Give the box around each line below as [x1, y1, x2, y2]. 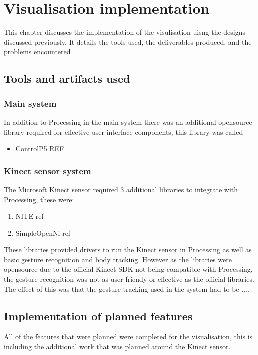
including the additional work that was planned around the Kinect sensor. [4, 341, 231, 352]
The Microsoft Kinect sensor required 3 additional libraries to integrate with [4, 184, 238, 194]
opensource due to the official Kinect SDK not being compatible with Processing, [4, 264, 253, 274]
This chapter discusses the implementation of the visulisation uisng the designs [4, 27, 246, 37]
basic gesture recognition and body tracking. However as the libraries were [4, 254, 232, 264]
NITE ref [15, 211, 44, 221]
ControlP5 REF [15, 143, 64, 154]
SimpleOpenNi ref [15, 227, 71, 238]
